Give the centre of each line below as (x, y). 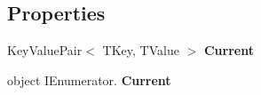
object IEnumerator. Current (89, 79)
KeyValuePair (45, 50)
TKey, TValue (141, 50)
